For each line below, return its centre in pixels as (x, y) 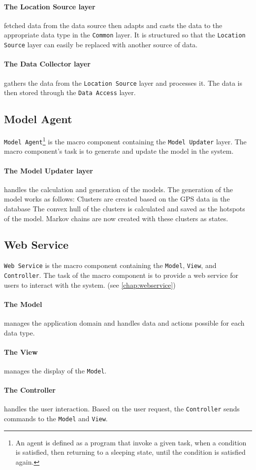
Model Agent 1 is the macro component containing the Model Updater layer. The (125, 141)
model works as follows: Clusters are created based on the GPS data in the (117, 199)
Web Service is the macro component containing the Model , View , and (110, 265)
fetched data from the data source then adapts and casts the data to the (113, 25)
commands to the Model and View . (56, 419)
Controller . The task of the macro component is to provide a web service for (121, 275)
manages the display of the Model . (55, 370)
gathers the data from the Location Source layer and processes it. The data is (123, 83)
